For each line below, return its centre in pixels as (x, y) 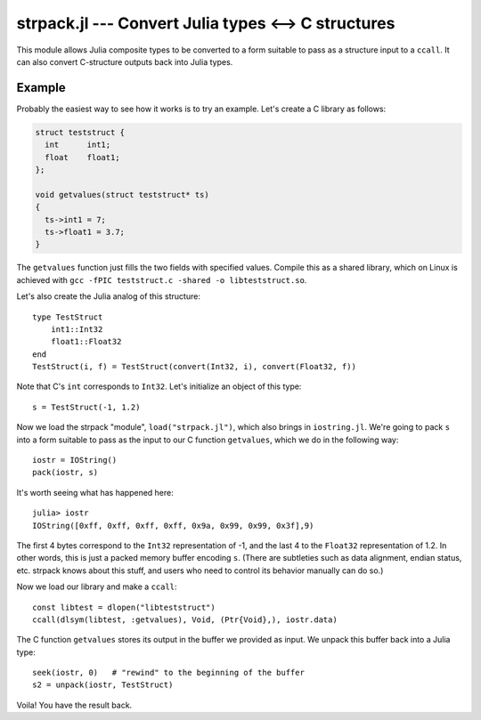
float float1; (82, 157)
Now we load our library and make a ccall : (97, 587)
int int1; (78, 145)
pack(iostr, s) (65, 473)
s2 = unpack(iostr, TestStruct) (103, 685)
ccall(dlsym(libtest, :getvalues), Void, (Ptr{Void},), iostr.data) (185, 619)
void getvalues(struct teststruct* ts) (122, 194)
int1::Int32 (77, 329)
